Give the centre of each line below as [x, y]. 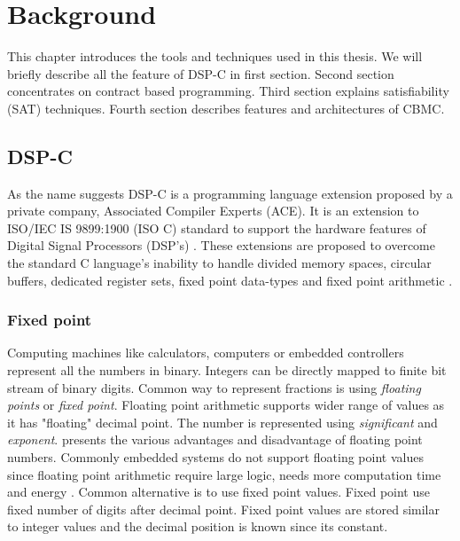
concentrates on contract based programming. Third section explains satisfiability [228, 91]
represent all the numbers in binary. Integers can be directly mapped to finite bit [227, 370]
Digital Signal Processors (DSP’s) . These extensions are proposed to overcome [222, 245]
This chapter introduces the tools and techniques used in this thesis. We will [215, 56]
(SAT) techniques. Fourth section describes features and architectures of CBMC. [226, 108]
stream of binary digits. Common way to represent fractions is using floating [214, 387]
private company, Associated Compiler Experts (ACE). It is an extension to [213, 211]
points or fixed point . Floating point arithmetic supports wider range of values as [226, 405]
